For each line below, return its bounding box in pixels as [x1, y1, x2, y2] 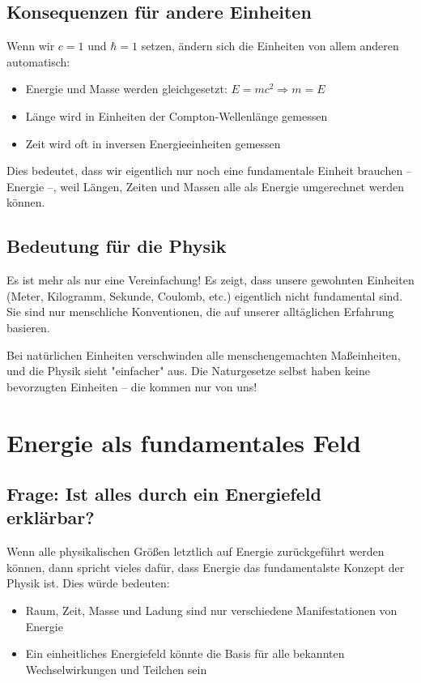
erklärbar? [6, 505, 95, 530]
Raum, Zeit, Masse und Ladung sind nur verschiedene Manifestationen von [25, 602, 398, 619]
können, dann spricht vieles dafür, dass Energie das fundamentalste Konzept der [6, 558, 405, 575]
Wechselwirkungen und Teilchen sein [25, 660, 207, 677]
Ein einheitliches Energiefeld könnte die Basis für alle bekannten [25, 645, 345, 662]
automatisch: [6, 53, 70, 70]
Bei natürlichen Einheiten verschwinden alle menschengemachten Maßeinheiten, [6, 346, 401, 363]
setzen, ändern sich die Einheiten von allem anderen [141, 37, 399, 54]
